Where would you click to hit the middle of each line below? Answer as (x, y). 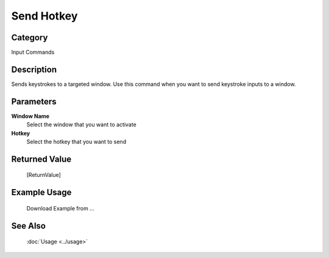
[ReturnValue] (44, 175)
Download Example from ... (60, 208)
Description (34, 69)
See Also (28, 226)
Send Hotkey (44, 16)
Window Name (30, 116)
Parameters (34, 102)
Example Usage (41, 192)
